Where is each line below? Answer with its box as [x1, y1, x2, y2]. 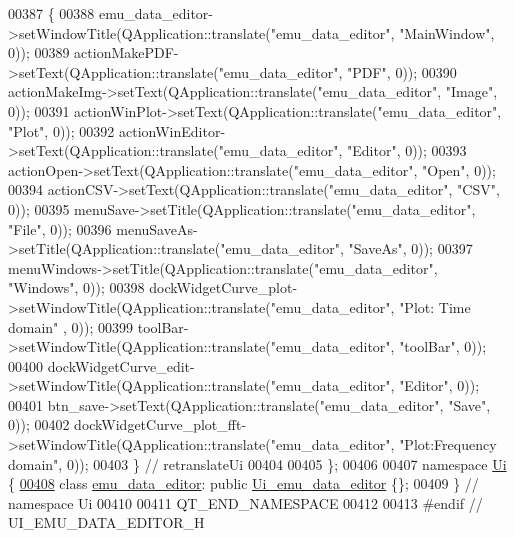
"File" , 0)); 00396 [8, 218, 112, 239]
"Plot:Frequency [399, 434, 497, 455]
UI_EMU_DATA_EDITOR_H [8, 512, 205, 533]
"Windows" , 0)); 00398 [8, 277, 145, 298]
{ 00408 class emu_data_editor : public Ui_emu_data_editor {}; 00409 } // [8, 473, 479, 494]
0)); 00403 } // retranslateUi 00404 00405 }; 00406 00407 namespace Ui [66, 453, 507, 474]
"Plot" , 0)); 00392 [8, 120, 115, 141]
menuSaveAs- [116, 218, 198, 239]
